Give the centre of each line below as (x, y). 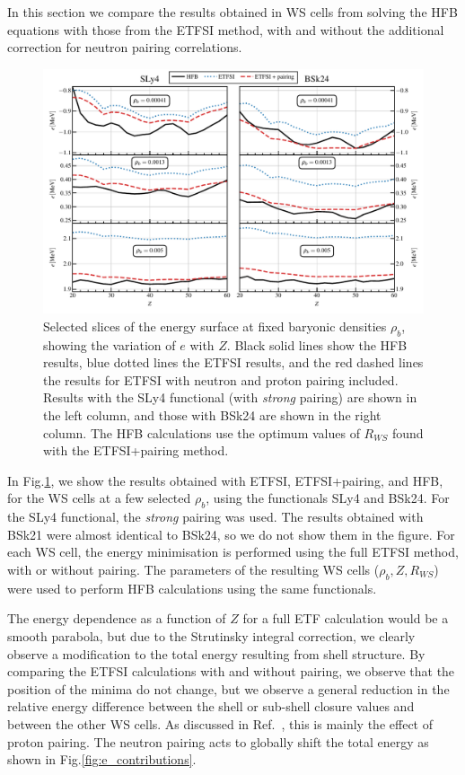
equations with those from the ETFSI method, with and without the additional (226, 29)
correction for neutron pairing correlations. (125, 47)
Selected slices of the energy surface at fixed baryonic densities (215, 326)
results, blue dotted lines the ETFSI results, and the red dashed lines (233, 362)
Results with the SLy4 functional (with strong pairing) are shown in (230, 397)
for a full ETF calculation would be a (346, 618)
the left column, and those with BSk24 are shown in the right (212, 415)
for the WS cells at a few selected (99, 498)
